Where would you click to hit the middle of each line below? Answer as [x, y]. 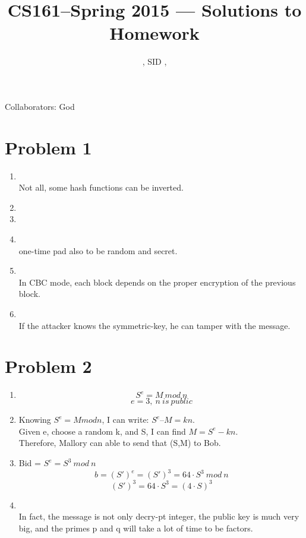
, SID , [154, 61]
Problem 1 [48, 147]
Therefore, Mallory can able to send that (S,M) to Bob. [120, 443]
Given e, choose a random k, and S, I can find [102, 431]
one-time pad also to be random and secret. [98, 250]
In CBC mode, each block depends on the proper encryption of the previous [157, 282]
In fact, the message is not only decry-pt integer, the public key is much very [159, 516]
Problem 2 [48, 366]
